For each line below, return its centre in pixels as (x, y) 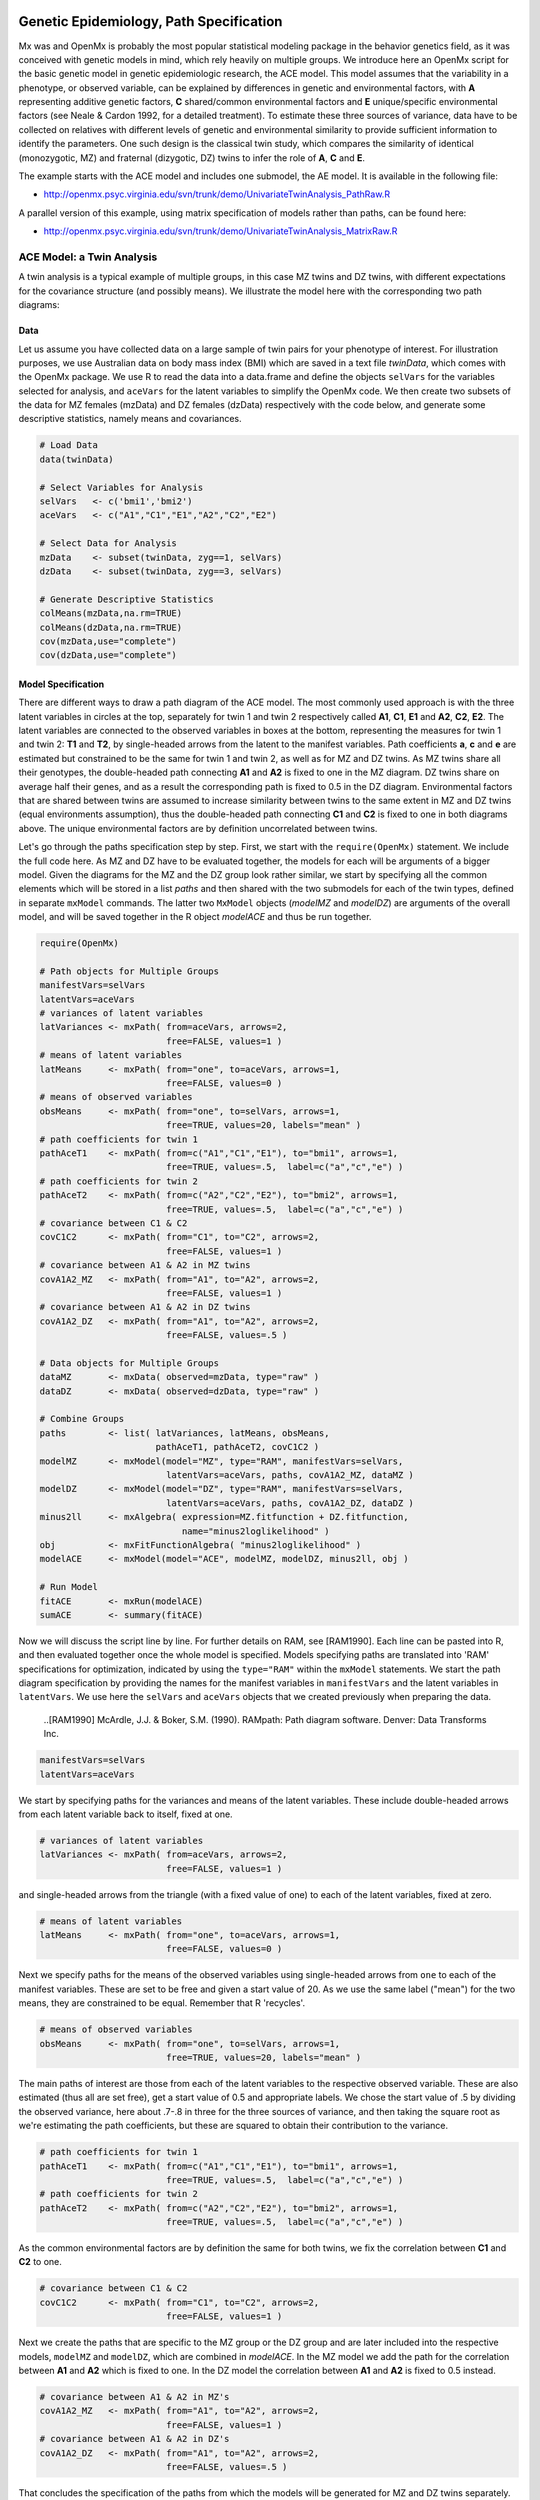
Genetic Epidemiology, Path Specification (150, 21)
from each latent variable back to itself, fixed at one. (126, 1814)
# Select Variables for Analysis (121, 487)
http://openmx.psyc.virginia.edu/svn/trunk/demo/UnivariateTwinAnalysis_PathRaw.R (216, 194)
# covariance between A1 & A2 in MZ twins (145, 1265)
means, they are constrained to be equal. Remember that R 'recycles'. (161, 2003)
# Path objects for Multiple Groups (129, 971)
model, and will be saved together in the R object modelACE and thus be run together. (195, 917)
